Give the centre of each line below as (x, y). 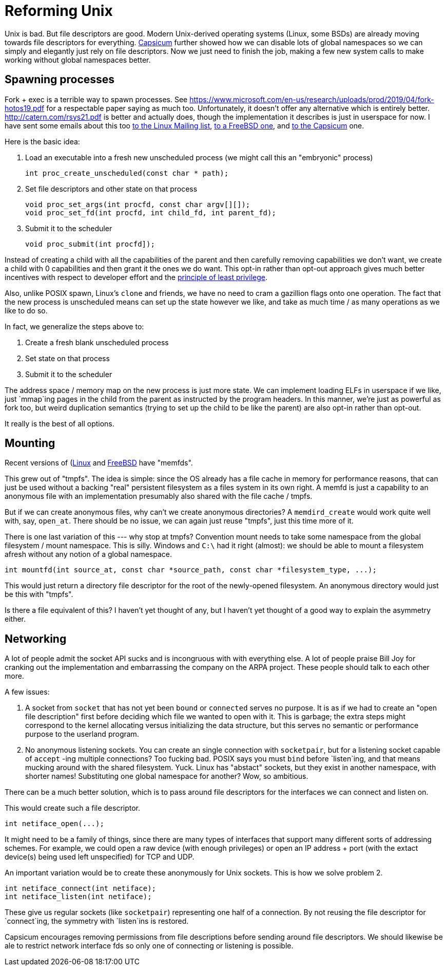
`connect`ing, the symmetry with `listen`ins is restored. (97, 921)
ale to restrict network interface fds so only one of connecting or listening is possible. (149, 946)
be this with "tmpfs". (39, 594)
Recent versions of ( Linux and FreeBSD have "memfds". (99, 463)
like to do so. (26, 310)
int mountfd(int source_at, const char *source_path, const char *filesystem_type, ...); (191, 570)
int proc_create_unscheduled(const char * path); (127, 173)
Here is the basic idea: (42, 141)
